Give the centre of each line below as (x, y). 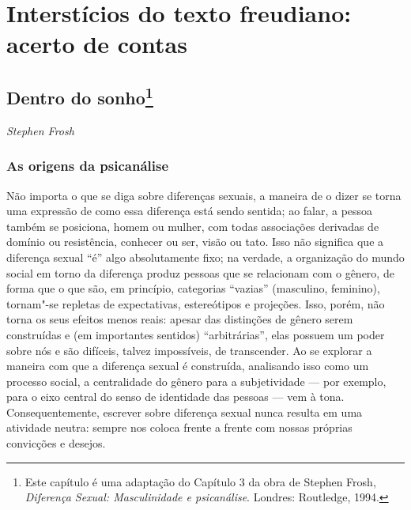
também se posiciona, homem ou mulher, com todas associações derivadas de (193, 226)
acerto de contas (97, 44)
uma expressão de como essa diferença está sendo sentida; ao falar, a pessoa (190, 211)
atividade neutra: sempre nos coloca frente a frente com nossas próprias (179, 427)
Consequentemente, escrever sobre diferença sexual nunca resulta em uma (185, 412)
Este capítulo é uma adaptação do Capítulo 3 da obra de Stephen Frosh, (200, 481)
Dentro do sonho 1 (80, 95)
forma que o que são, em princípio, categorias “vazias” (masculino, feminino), (193, 288)
